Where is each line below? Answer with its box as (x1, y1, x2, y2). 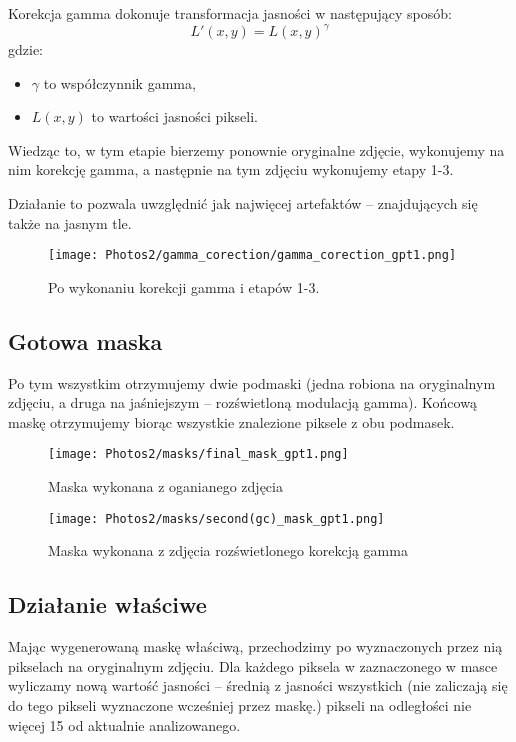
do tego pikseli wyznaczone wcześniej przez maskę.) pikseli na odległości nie (8, 694, 472, 715)
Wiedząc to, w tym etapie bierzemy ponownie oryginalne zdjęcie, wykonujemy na (8, 139, 505, 160)
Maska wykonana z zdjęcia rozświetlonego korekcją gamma (48, 540, 408, 561)
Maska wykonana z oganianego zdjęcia (48, 476, 283, 497)
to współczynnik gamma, (43, 72, 196, 93)
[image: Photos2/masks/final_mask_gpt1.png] (48, 447, 349, 462)
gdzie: (8, 39, 43, 60)
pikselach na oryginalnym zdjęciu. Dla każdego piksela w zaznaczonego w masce (8, 655, 498, 676)
